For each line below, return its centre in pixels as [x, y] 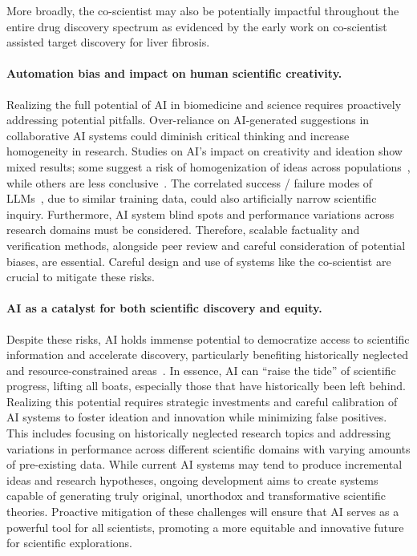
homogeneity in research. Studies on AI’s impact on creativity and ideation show [204, 151]
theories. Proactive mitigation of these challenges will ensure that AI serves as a [203, 512]
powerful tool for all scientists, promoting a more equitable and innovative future [205, 527]
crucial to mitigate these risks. [81, 277]
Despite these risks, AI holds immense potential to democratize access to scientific [208, 338]
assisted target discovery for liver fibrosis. [108, 42]
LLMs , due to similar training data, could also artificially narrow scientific [192, 198]
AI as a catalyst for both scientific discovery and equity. [164, 308]
